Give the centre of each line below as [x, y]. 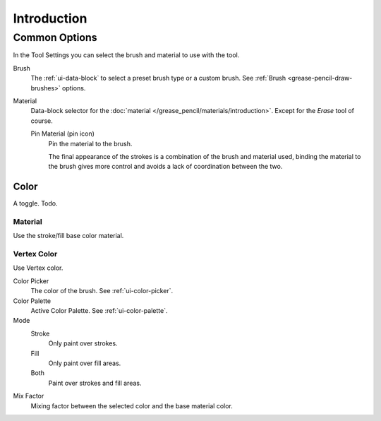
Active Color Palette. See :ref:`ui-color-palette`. [99, 311]
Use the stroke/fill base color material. [68, 236]
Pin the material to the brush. [90, 143]
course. [42, 121]
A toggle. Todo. [35, 203]
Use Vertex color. [38, 268]
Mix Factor [29, 396]
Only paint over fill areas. [85, 363]
